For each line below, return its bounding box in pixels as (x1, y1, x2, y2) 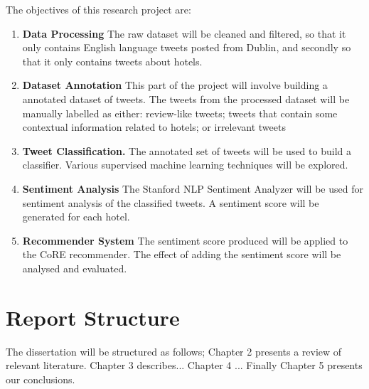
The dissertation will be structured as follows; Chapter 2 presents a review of (6, 343, 342, 358)
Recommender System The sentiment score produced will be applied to (22, 233, 348, 247)
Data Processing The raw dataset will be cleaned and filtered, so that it (22, 26, 346, 41)
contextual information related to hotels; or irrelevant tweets (22, 119, 286, 134)
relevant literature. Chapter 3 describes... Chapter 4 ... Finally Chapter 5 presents (6, 358, 363, 373)
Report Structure (6, 302, 180, 331)
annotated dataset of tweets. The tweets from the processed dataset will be (22, 91, 350, 106)
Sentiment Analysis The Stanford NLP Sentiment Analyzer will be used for (22, 181, 363, 196)
